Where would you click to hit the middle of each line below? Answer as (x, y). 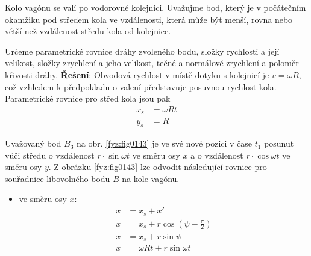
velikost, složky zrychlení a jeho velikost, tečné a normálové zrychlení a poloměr (152, 63)
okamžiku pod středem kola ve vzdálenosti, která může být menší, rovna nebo (149, 19)
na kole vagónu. (151, 178)
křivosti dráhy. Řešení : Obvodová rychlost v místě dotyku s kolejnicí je (137, 74)
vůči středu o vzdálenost (50, 155)
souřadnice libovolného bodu (58, 178)
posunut (279, 143)
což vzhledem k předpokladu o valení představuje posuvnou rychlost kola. (141, 86)
